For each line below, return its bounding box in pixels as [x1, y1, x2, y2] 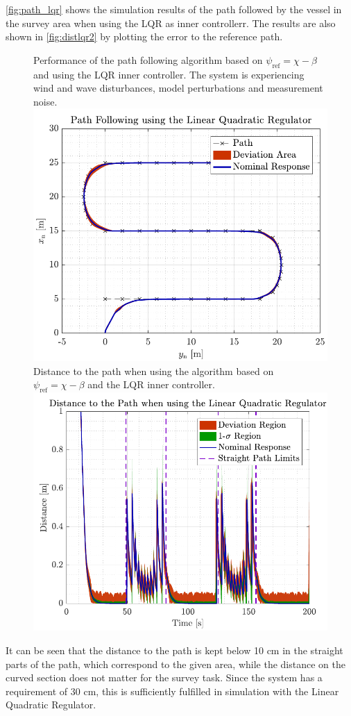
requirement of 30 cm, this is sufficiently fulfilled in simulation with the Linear [6, 683, 339, 698]
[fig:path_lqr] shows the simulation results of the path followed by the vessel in [6, 2, 342, 16]
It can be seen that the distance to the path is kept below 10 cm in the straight [6, 643, 343, 658]
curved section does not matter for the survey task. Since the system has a [6, 670, 323, 685]
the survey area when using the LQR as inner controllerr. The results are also [6, 15, 336, 30]
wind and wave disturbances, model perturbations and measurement [33, 81, 323, 95]
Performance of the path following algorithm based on [33, 52, 263, 67]
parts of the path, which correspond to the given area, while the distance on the [6, 656, 345, 671]
